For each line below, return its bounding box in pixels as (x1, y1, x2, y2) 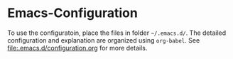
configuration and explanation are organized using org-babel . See (7, 36, 200, 44)
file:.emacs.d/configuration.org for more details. (7, 43, 148, 52)
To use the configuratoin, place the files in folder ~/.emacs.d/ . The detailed (7, 28, 227, 37)
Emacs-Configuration (7, 5, 139, 21)
